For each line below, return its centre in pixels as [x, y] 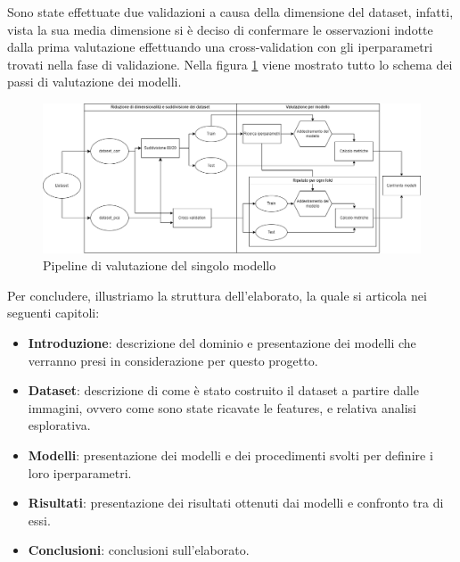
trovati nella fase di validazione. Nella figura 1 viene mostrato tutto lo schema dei [230, 64]
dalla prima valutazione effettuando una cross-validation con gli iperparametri [220, 47]
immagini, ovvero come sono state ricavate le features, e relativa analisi [222, 407]
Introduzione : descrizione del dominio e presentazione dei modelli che [222, 343]
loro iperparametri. [80, 472]
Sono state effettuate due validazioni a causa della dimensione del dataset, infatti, [230, 12]
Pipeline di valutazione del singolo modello [160, 265]
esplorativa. [59, 425]
